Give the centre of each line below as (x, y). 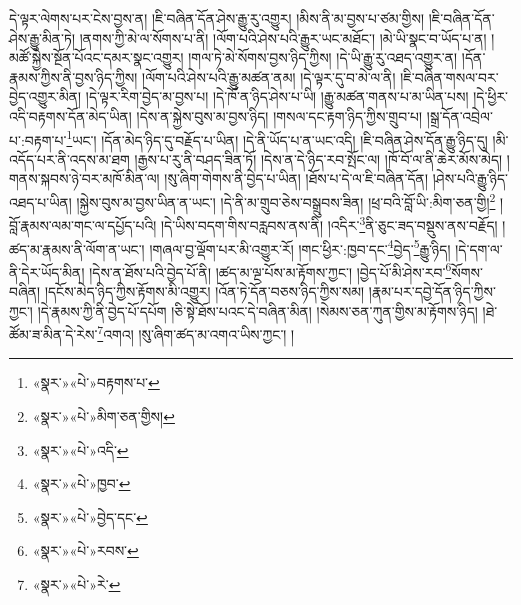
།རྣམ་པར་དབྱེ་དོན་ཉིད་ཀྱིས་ (432, 291)
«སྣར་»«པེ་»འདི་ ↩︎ (80, 449)
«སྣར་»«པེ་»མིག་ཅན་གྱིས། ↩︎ (103, 416)
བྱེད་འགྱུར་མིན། (45, 96)
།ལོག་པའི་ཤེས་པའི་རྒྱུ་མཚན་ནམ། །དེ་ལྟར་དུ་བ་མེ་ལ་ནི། (269, 76)
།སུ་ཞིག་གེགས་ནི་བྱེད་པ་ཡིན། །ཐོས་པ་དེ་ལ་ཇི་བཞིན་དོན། (296, 178)
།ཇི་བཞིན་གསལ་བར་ (449, 76)
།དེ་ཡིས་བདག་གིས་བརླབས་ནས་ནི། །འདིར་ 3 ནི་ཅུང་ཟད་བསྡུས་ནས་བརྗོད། (329, 223)
